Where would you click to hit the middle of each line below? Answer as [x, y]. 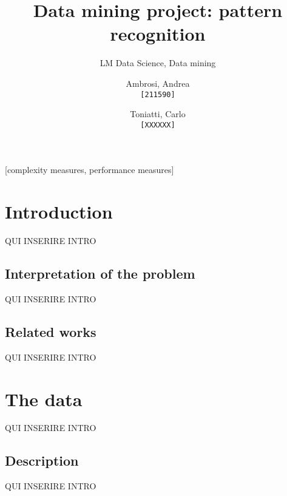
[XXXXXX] [158, 125]
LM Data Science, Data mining [158, 63]
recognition [158, 34]
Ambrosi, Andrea [158, 83]
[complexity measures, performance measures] [89, 170]
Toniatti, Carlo [158, 114]
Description [42, 460]
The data [44, 399]
